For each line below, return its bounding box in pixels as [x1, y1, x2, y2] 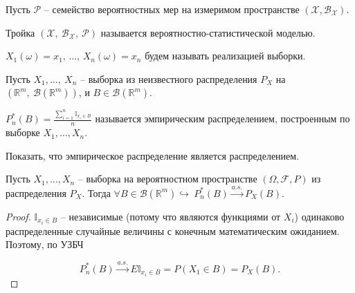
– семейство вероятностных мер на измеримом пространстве [44, 2, 300, 16]
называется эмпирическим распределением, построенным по [95, 111, 350, 126]
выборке [6, 125, 40, 140]
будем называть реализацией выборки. [145, 48, 306, 63]
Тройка [6, 25, 35, 39]
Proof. [6, 209, 31, 223]
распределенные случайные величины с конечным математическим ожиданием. [6, 223, 340, 238]
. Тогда [82, 185, 111, 200]
